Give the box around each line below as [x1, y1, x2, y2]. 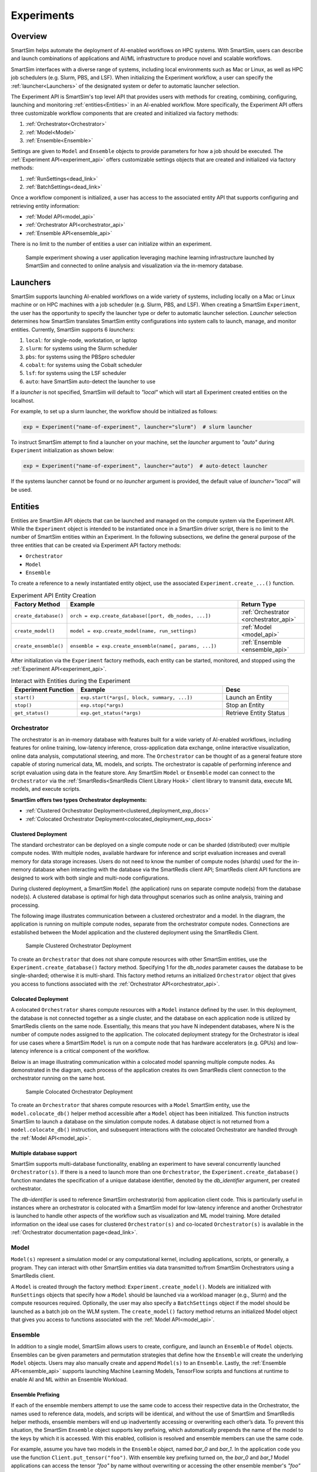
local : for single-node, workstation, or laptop [25, 336, 137, 344]
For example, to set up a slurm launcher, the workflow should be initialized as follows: [11, 408, 218, 415]
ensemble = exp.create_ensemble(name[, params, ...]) [70, 642, 217, 649]
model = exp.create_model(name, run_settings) [70, 628, 197, 634]
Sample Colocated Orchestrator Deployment [25, 1088, 133, 1095]
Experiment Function [14, 686, 75, 694]
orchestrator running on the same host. [11, 1075, 106, 1082]
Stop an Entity [225, 701, 265, 710]
